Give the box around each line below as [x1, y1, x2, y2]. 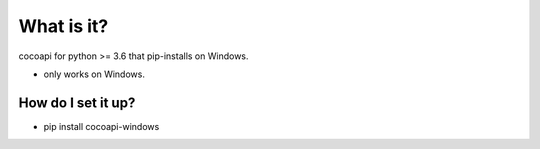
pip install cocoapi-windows [43, 120, 160, 132]
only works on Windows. [43, 68, 145, 80]
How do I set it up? [18, 94, 136, 111]
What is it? [18, 15, 109, 37]
